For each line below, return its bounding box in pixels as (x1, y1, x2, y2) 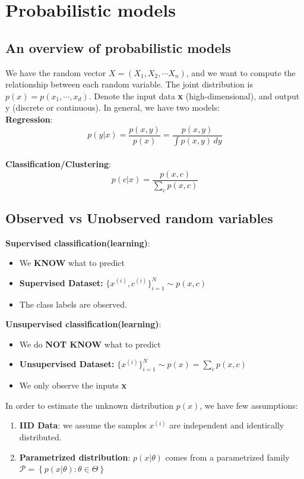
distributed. (19, 431, 62, 443)
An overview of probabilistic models (5, 38, 231, 57)
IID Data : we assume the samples (19, 419, 147, 431)
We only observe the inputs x (19, 379, 126, 392)
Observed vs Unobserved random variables (5, 208, 273, 227)
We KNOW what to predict (19, 256, 125, 269)
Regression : (5, 112, 53, 125)
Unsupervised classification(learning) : (5, 318, 161, 330)
